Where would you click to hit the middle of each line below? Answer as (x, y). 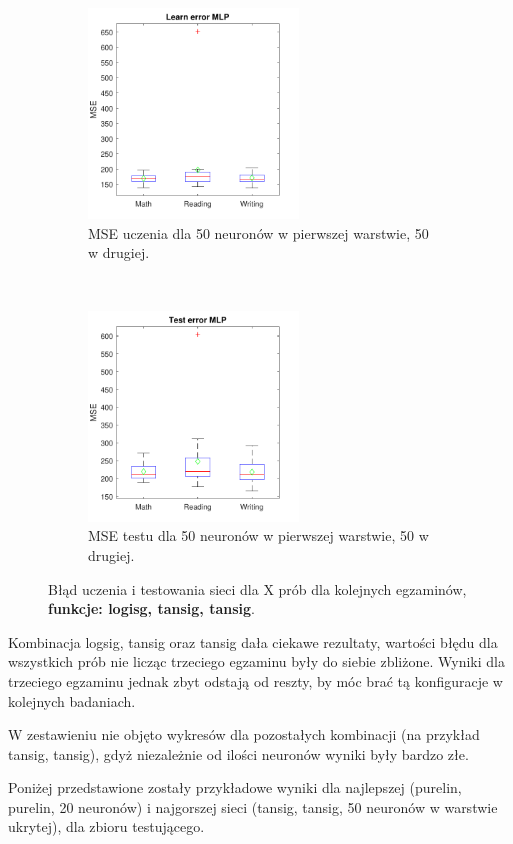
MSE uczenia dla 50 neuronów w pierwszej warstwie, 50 (258, 232)
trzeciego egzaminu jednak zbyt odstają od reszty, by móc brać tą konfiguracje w (255, 680)
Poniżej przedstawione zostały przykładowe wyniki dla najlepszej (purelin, (235, 787)
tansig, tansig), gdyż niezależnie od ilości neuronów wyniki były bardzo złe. (238, 753)
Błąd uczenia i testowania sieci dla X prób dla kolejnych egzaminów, (257, 588)
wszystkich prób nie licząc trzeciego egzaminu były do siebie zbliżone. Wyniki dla (256, 661)
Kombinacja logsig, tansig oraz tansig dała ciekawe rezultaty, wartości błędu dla (253, 641)
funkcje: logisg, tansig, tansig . (151, 608)
